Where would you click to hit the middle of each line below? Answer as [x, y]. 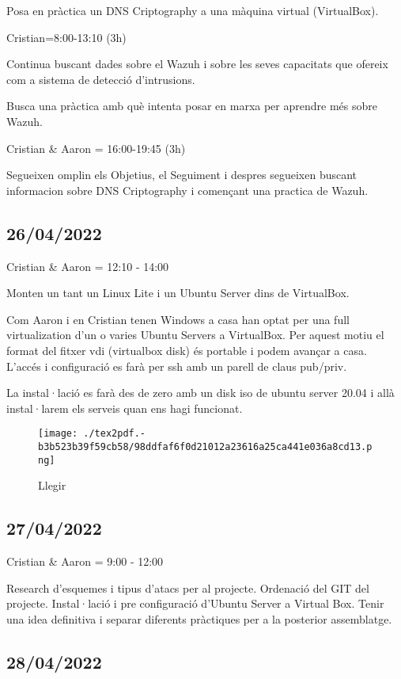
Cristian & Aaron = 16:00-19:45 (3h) [96, 148]
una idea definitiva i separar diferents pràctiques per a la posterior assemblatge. [199, 618]
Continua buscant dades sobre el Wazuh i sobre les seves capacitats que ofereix [197, 64]
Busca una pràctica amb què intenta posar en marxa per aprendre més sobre [192, 106]
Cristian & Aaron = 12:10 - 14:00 [88, 266]
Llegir [52, 485]
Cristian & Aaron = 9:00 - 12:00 [85, 561]
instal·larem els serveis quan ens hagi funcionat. [125, 408]
